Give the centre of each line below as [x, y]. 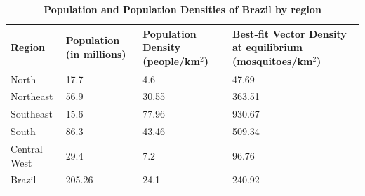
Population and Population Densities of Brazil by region [182, 9]
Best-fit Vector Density [289, 33]
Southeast [32, 114]
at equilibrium [267, 47]
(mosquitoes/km [272, 61]
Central [27, 148]
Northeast [32, 96]
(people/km [172, 61]
